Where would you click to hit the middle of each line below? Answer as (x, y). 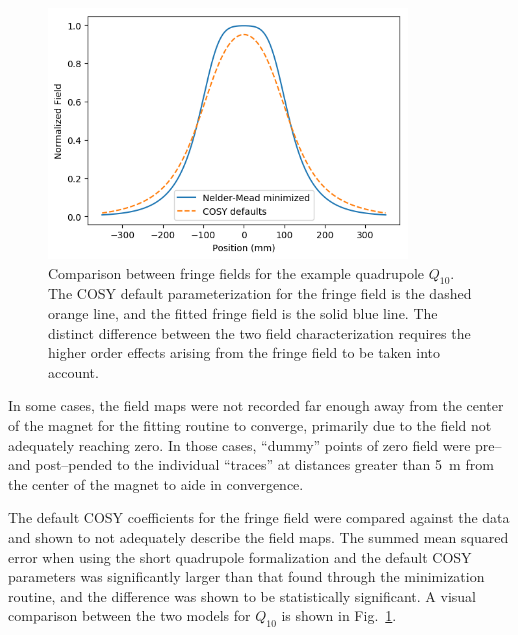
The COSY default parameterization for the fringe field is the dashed (260, 293)
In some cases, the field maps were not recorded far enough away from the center (256, 405)
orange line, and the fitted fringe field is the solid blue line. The (243, 313)
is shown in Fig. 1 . (339, 615)
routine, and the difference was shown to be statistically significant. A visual (242, 595)
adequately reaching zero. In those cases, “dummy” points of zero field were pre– (255, 444)
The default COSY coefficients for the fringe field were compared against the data (259, 517)
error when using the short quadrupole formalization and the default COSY (240, 556)
